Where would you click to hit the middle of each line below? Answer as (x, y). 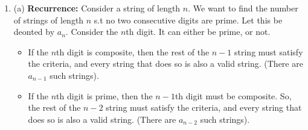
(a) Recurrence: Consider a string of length (97, 8)
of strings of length (49, 20)
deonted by (34, 32)
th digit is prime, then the (104, 95)
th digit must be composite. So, (233, 95)
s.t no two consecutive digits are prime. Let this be (188, 20)
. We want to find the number (243, 8)
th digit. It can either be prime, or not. (198, 32)
